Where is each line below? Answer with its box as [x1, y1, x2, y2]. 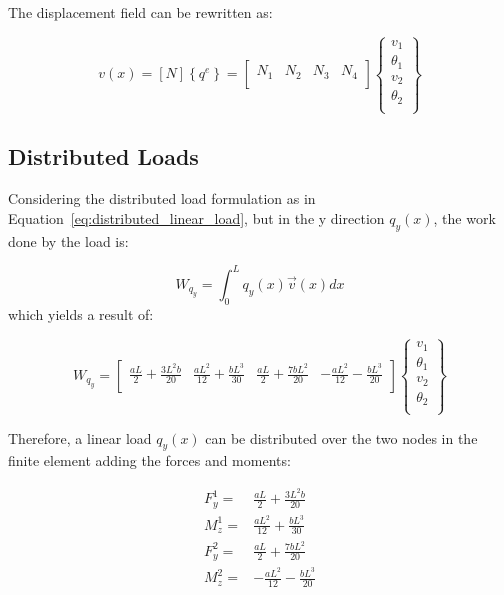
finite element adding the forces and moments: [8, 450, 291, 471]
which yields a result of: [8, 303, 154, 324]
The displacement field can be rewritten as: [8, 2, 273, 22]
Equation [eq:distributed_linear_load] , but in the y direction [8, 207, 385, 228]
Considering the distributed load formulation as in [8, 188, 316, 209]
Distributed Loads [8, 141, 199, 172]
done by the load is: [8, 230, 129, 251]
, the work [433, 207, 496, 228]
